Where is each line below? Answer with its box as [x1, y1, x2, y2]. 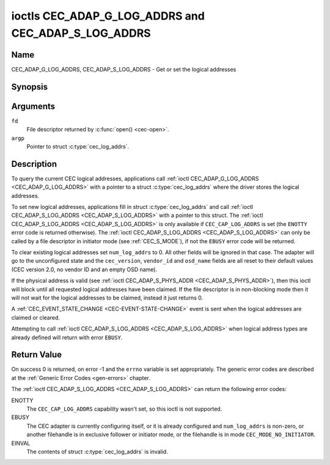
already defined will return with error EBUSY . [11, 334, 123, 341]
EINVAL [11, 439, 31, 447]
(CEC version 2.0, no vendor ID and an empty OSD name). [11, 266, 158, 273]
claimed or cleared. [11, 313, 61, 321]
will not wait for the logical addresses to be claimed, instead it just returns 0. [11, 294, 204, 301]
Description [11, 159, 57, 169]
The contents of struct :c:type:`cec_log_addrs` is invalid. [26, 448, 168, 455]
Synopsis [11, 81, 48, 92]
